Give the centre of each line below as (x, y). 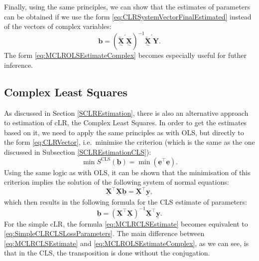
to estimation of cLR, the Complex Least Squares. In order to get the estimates (126, 123)
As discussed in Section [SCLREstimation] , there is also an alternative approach (126, 113)
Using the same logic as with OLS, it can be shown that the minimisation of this (127, 172)
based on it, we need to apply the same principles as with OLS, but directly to (124, 132)
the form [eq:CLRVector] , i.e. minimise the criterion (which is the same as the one (129, 142)
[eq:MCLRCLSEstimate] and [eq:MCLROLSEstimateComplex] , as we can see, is (127, 243)
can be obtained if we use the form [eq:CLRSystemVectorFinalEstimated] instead (128, 16)
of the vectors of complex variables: (58, 26)
